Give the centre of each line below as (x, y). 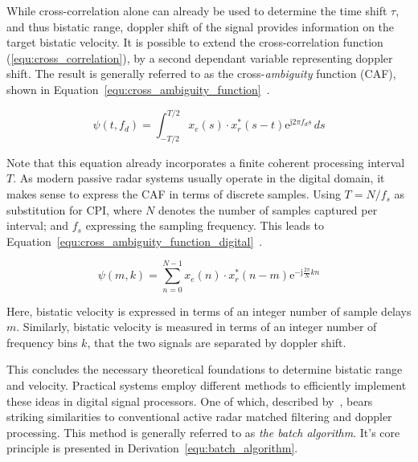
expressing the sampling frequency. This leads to (205, 225)
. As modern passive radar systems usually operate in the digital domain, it (199, 178)
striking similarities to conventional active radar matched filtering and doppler (199, 417)
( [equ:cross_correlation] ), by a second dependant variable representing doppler (200, 57)
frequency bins (42, 342)
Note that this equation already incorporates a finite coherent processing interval (206, 162)
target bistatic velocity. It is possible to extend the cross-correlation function (195, 42)
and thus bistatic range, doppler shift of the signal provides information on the (201, 26)
